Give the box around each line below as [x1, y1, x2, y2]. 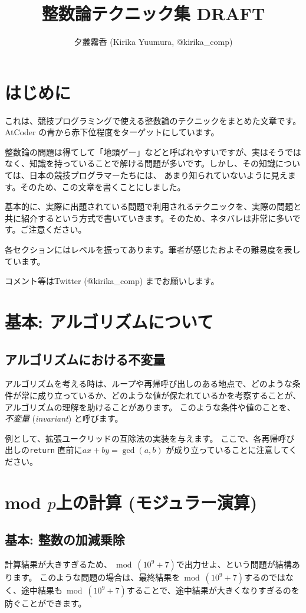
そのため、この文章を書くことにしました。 [20, 180, 186, 193]
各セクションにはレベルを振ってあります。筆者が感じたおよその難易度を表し [5, 243, 301, 255]
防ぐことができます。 [5, 597, 87, 609]
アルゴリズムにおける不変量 [5, 350, 166, 368]
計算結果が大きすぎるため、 [5, 558, 112, 570]
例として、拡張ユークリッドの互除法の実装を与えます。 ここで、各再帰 [5, 432, 278, 444]
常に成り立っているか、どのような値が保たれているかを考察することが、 [21, 389, 301, 401]
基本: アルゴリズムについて [5, 309, 213, 333]
